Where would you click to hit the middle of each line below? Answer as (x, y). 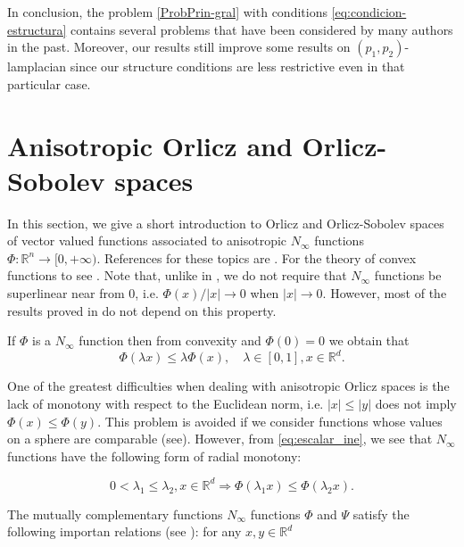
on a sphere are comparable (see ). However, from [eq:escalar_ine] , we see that (220, 439)
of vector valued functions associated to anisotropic (147, 240)
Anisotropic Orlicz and (150, 145)
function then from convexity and (170, 340)
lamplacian (37, 66)
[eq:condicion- (369, 12)
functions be (408, 275)
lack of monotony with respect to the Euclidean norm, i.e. (166, 403)
